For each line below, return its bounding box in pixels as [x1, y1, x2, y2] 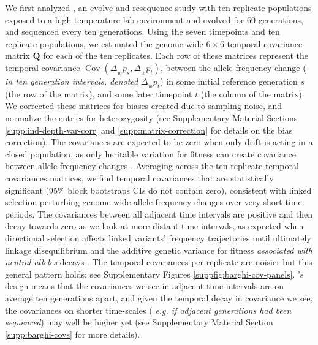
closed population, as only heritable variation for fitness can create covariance [5, 147, 296, 160]
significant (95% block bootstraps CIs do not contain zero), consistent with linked [5, 183, 312, 196]
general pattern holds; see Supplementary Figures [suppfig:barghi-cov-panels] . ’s [5, 267, 304, 280]
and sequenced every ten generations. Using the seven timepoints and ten [5, 25, 280, 38]
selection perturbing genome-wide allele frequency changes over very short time [5, 195, 302, 208]
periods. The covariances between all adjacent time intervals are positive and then [5, 207, 313, 220]
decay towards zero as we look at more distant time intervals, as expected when [5, 219, 304, 232]
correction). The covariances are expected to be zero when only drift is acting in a [5, 135, 313, 148]
